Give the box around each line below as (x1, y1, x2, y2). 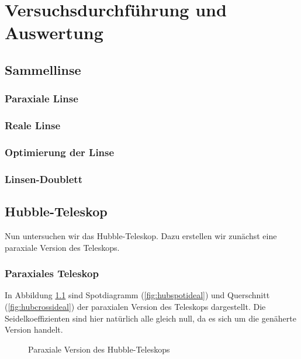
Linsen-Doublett (5, 171, 82, 186)
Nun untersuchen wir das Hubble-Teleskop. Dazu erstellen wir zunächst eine (5, 229, 277, 241)
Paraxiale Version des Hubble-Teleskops (28, 343, 170, 355)
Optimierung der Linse (5, 144, 115, 159)
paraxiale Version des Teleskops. (5, 241, 120, 253)
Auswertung (5, 20, 103, 44)
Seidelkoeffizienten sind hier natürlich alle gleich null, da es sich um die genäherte (5, 312, 296, 324)
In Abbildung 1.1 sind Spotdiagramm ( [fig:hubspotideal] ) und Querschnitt (5, 289, 270, 301)
